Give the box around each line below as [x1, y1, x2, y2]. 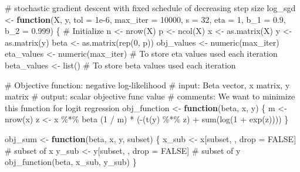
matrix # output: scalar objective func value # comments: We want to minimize [5, 90, 295, 102]
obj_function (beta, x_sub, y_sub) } [5, 156, 137, 168]
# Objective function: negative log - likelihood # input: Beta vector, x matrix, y [5, 78, 290, 91]
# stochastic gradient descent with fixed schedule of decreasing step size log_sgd [5, 2, 296, 13]
